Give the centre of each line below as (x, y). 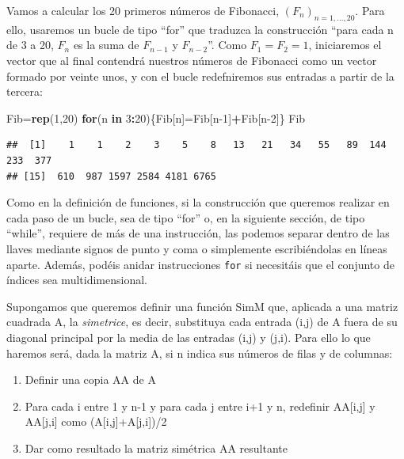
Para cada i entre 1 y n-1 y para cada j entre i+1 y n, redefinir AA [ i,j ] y (200, 406)
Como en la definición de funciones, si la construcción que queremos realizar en (198, 202)
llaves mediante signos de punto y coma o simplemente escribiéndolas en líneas (197, 248)
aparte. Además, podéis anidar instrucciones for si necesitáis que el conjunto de (200, 264)
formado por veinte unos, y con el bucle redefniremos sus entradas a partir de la (200, 76)
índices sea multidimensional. (77, 280)
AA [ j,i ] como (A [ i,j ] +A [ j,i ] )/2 (96, 421)
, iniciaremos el (345, 45)
